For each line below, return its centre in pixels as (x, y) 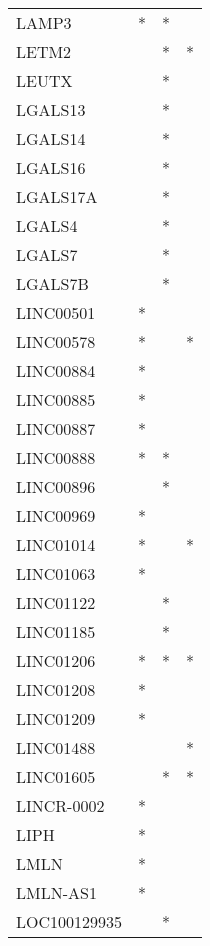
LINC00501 (56, 312)
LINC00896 (56, 486)
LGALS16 (51, 167)
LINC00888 (56, 457)
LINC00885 (56, 399)
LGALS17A (57, 196)
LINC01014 (56, 544)
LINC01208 (56, 689)
